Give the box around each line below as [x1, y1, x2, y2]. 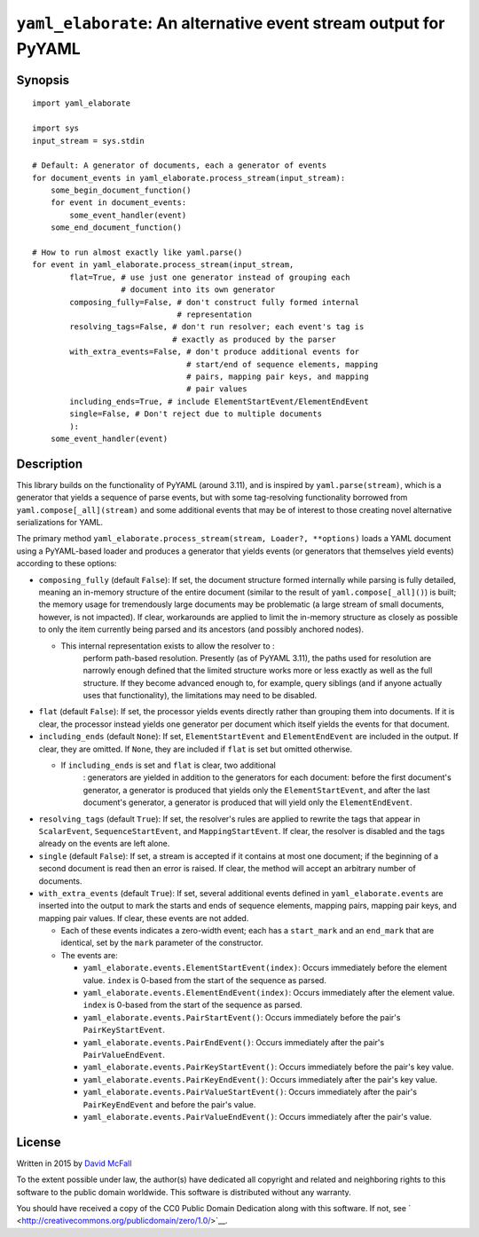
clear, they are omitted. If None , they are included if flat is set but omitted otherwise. [38, 744, 353, 754]
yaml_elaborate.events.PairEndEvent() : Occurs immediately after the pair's [82, 1036, 385, 1047]
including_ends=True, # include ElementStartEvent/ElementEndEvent [69, 396, 369, 406]
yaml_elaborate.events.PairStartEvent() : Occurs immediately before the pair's [82, 1012, 401, 1022]
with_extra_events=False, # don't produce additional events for [69, 347, 360, 357]
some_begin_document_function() [50, 185, 192, 195]
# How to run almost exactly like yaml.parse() [32, 248, 243, 257]
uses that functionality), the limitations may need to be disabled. [82, 690, 318, 701]
